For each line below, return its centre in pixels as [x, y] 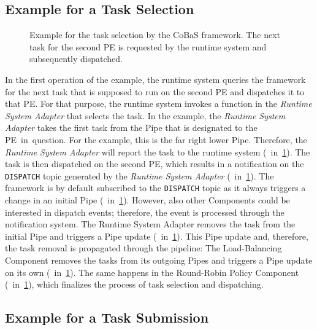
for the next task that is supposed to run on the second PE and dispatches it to [155, 91]
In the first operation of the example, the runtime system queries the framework [155, 79]
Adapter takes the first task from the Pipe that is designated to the [131, 128]
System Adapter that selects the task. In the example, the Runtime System [145, 115]
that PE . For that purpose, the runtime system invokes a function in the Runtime [158, 104]
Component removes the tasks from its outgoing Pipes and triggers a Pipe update [159, 260]
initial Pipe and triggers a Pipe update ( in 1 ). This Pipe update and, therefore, [157, 236]
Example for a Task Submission [107, 317]
